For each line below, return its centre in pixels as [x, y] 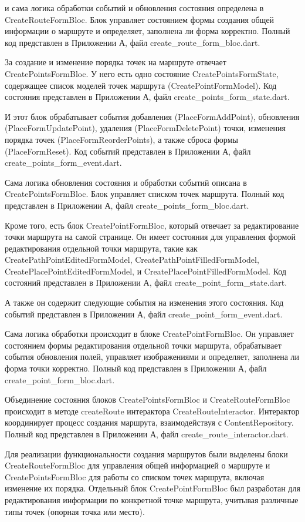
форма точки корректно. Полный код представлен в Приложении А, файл [136, 368]
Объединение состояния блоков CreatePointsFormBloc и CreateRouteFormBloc [148, 399]
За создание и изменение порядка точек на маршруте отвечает [116, 62]
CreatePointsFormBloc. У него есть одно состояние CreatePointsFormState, [142, 73]
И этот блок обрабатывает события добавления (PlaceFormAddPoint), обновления [152, 116]
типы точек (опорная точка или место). [75, 511]
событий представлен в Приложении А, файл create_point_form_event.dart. [144, 314]
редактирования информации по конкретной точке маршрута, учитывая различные [152, 499]
